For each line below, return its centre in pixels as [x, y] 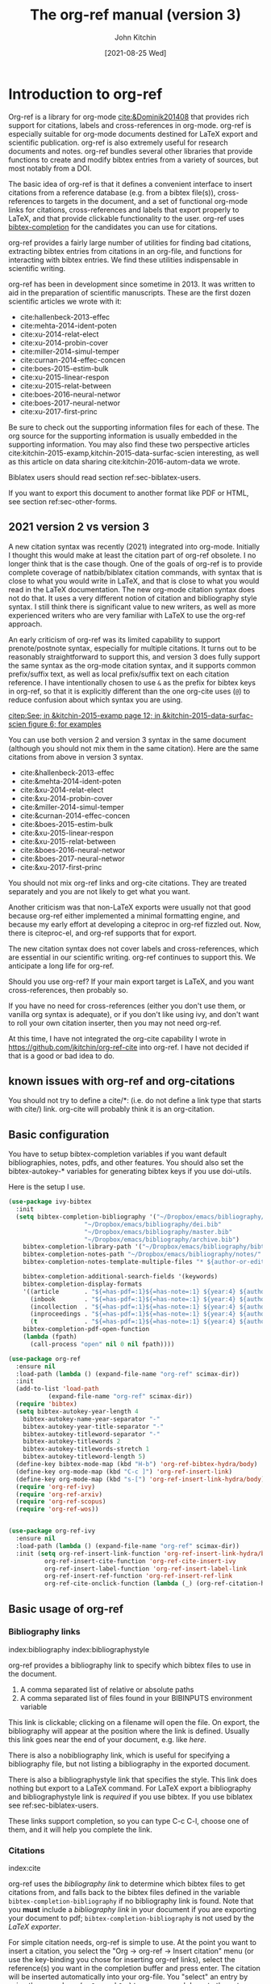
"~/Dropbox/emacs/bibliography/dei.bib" [153, 1224]
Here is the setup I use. [47, 1187]
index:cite [25, 1868]
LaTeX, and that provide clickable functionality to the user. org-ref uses [126, 218]
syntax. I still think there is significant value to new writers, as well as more [132, 606]
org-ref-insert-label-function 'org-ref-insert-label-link [146, 1569]
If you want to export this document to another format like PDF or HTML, [129, 493]
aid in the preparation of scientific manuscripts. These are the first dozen [130, 292]
